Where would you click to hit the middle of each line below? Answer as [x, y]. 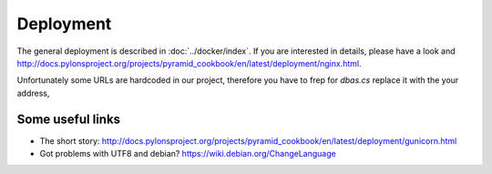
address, [33, 93]
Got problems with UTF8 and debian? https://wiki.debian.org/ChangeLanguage [188, 154]
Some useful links [69, 119]
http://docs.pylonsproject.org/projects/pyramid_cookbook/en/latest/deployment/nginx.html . [189, 63]
